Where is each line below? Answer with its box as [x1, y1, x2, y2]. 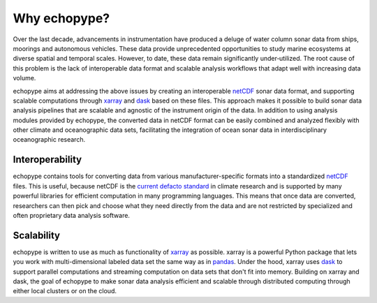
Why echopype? [13, 10, 110, 26]
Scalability [13, 229, 61, 241]
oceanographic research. [13, 135, 86, 144]
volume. [13, 74, 36, 82]
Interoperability [13, 154, 82, 165]
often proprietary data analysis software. [13, 211, 131, 219]
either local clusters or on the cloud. [13, 287, 117, 295]
